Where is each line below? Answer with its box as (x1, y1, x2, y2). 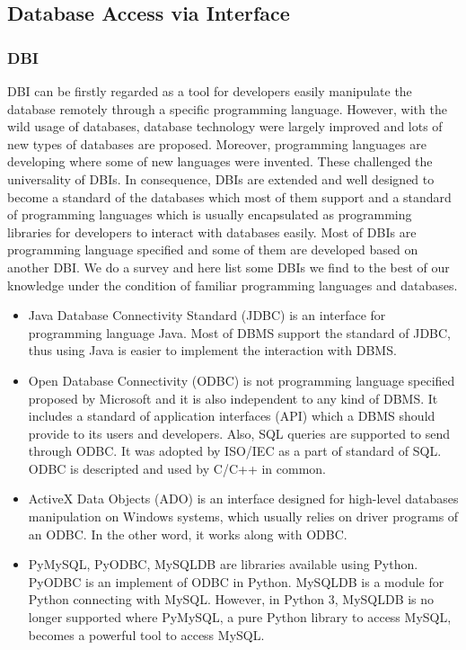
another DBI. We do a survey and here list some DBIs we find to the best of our (7, 257, 450, 276)
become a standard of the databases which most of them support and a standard (7, 187, 452, 206)
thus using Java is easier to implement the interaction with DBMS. (28, 341, 397, 360)
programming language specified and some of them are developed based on (7, 240, 418, 259)
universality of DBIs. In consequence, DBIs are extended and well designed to (7, 169, 435, 188)
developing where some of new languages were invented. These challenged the (7, 152, 433, 171)
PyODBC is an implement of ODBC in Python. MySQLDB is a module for (28, 572, 444, 591)
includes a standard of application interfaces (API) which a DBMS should (28, 406, 435, 425)
